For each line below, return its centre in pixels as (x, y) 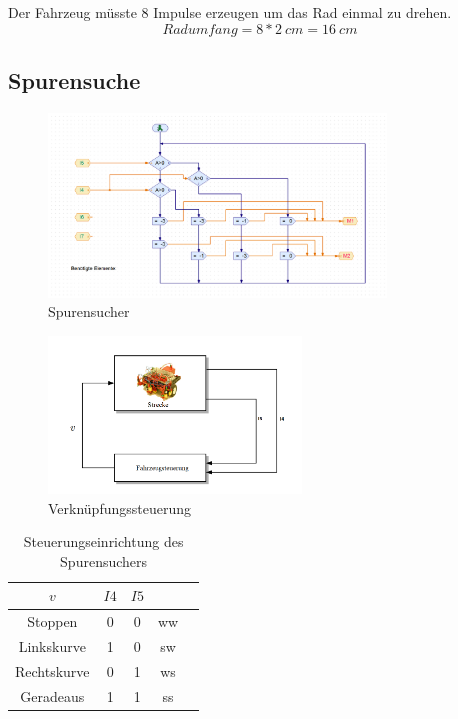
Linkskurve (52, 645)
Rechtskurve (52, 670)
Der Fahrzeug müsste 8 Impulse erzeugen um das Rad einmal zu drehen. (230, 12)
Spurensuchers (104, 560)
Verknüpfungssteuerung (119, 507)
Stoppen (52, 621)
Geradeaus (52, 695)
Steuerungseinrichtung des (103, 541)
